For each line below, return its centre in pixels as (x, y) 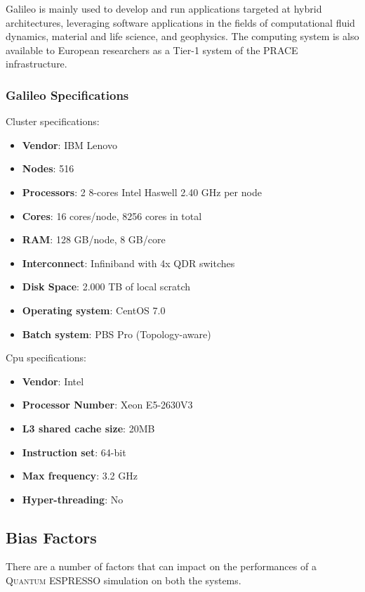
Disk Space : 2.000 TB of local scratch (106, 287)
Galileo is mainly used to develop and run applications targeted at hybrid (164, 8)
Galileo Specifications (67, 95)
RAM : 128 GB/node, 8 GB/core (94, 239)
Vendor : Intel (53, 381)
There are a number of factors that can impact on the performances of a (161, 566)
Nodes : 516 (48, 168)
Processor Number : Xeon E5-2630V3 (107, 405)
